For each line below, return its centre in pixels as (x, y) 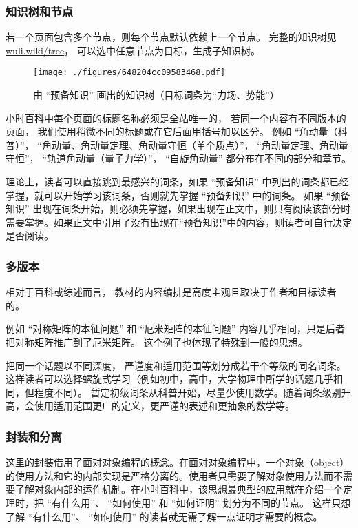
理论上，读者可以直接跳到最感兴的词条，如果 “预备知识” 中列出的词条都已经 (177, 182)
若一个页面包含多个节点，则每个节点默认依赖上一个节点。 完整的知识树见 (171, 37)
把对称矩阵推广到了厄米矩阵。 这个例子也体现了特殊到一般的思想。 (157, 342)
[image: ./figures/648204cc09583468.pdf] (129, 73)
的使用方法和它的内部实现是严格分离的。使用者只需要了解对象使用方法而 (169, 475)
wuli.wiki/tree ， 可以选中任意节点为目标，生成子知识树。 (133, 50)
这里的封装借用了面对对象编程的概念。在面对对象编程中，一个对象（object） (178, 462)
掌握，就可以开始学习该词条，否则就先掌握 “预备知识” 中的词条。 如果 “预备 (178, 195)
